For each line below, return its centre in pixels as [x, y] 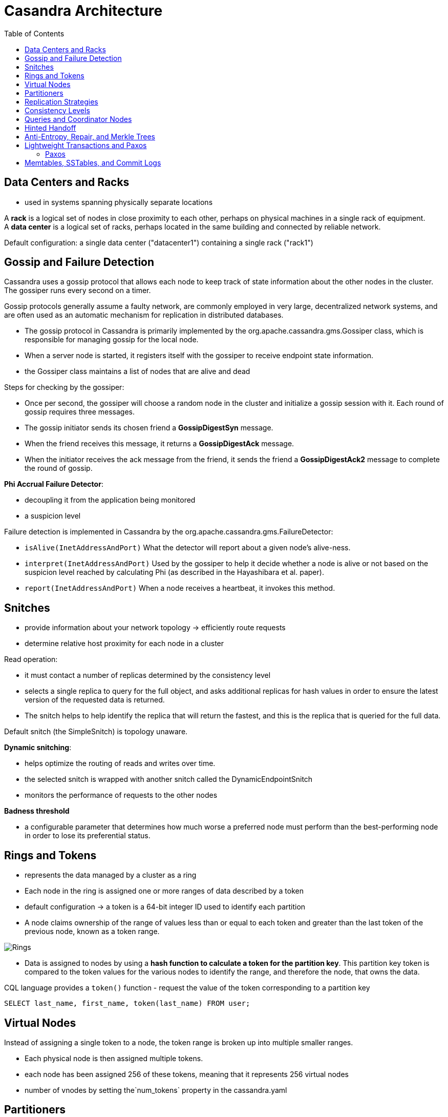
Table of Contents [34, 33]
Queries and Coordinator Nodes [78, 119]
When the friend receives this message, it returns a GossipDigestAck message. [159, 444]
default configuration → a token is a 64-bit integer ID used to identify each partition [165, 907]
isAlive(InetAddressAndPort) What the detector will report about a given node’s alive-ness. [188, 548]
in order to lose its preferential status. [88, 836]
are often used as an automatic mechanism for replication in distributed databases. [144, 315]
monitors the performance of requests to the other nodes [121, 795]
